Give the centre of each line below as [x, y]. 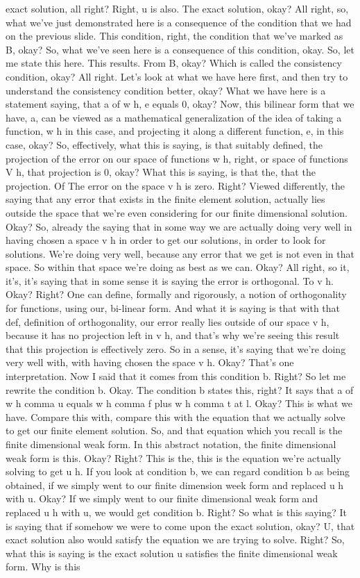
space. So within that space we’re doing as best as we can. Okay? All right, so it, [178, 267]
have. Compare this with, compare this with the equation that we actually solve [175, 416]
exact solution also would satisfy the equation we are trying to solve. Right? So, [175, 539]
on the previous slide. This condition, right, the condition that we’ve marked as [174, 36]
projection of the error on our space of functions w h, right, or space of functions [177, 158]
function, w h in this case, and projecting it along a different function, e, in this [175, 131]
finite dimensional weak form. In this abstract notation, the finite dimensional [171, 444]
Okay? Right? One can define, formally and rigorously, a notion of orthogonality [176, 294]
